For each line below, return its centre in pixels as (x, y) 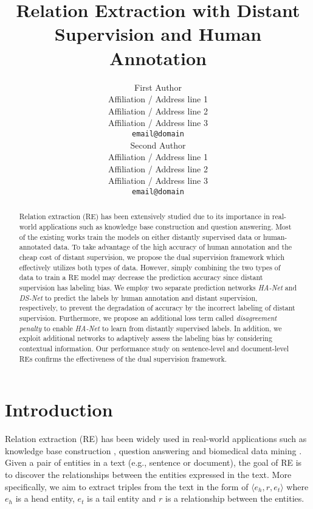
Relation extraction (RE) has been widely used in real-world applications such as (156, 439)
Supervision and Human (158, 34)
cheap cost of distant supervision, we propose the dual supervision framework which (152, 257)
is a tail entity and (122, 498)
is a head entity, (45, 498)
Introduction (59, 409)
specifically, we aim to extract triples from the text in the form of (127, 486)
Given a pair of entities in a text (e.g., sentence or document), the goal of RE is (153, 462)
